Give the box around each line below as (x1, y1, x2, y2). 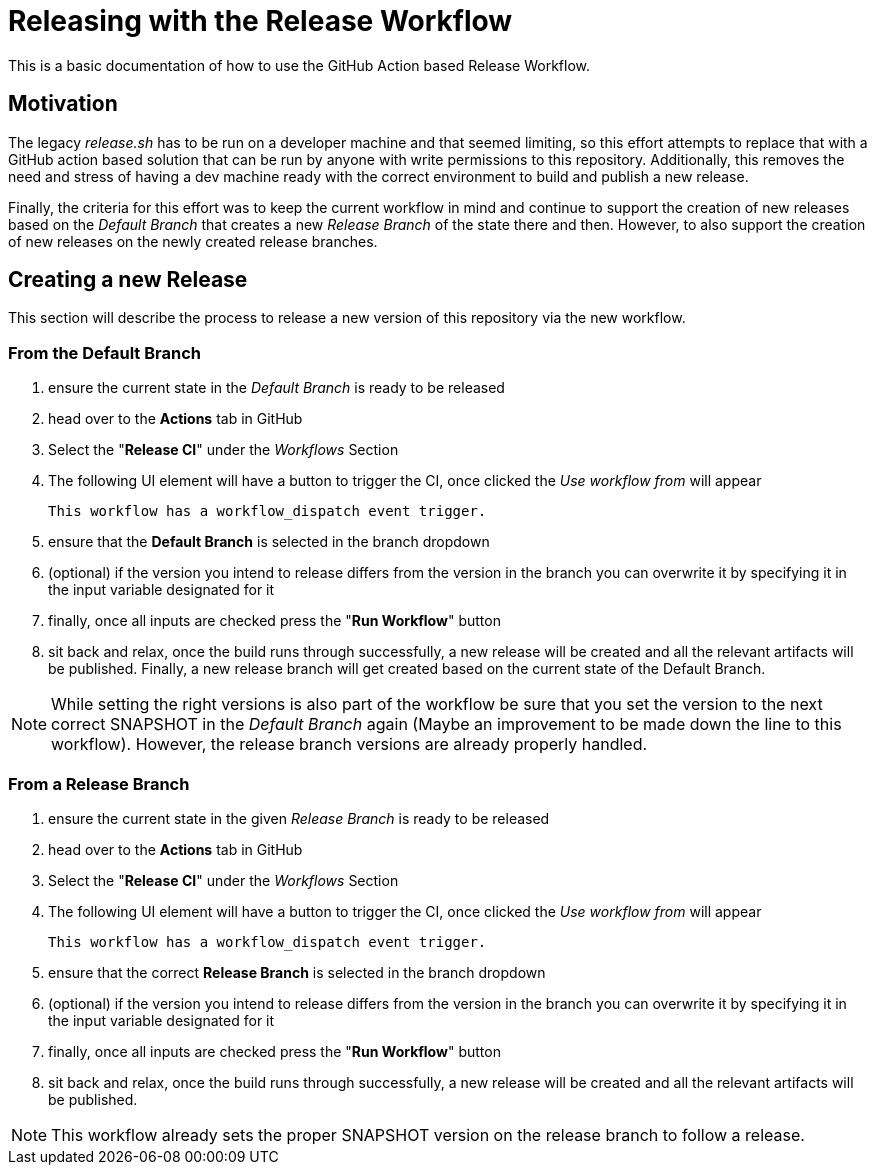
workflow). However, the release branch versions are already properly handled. (51, 734, 648, 755)
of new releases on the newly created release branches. (8, 232, 378, 250)
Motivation (8, 91, 118, 117)
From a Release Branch (8, 773, 190, 794)
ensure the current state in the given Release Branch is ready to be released (48, 809, 550, 827)
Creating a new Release (8, 267, 248, 293)
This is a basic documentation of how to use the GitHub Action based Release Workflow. (8, 56, 590, 74)
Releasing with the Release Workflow (8, 4, 513, 38)
